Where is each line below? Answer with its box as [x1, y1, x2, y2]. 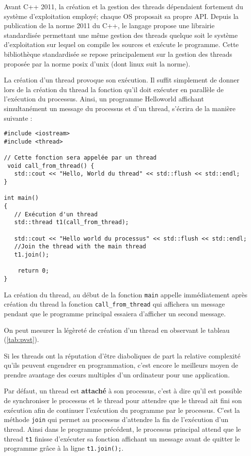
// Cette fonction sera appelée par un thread [4, 154, 157, 162]
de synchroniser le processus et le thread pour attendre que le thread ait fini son [4, 395, 242, 406]
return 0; [17, 267, 49, 275]
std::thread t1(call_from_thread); [14, 219, 129, 226]
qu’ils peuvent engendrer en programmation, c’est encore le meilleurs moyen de [4, 360, 238, 370]
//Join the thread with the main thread [14, 243, 146, 250]
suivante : [4, 113, 32, 123]
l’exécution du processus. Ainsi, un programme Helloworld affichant [4, 94, 204, 104]
